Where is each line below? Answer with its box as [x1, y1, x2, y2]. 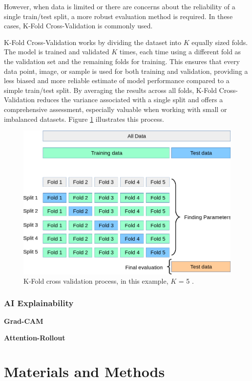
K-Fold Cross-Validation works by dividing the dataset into [4, 37, 182, 47]
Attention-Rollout [4, 332, 65, 342]
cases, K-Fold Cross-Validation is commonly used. [4, 21, 153, 31]
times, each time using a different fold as [119, 46, 241, 57]
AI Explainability [4, 296, 74, 309]
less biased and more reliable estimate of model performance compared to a [4, 75, 230, 86]
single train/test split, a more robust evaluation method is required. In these [4, 11, 233, 21]
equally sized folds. [191, 37, 248, 47]
